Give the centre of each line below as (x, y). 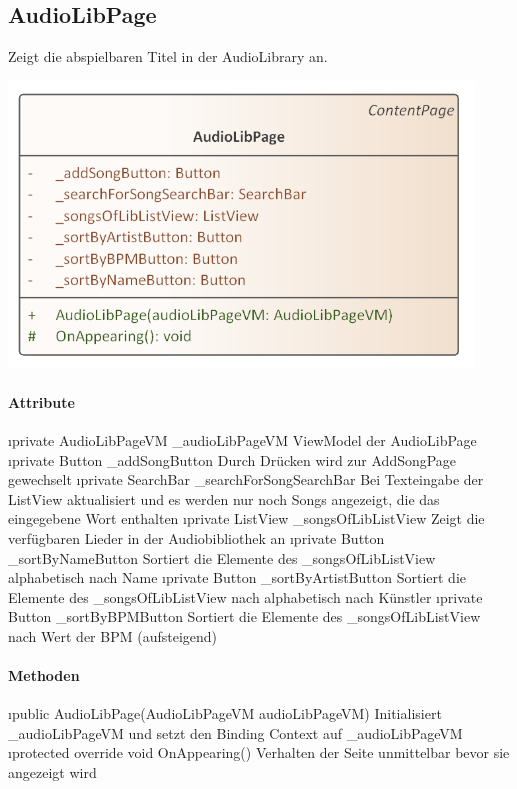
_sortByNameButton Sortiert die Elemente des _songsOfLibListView (222, 557)
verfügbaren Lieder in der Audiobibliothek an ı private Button (196, 537)
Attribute (41, 401)
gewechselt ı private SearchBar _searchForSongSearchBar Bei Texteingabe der (246, 479)
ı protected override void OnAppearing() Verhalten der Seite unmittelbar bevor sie (259, 752)
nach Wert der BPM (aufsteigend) (113, 635)
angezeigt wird (52, 772)
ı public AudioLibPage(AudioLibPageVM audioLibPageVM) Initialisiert (225, 713)
